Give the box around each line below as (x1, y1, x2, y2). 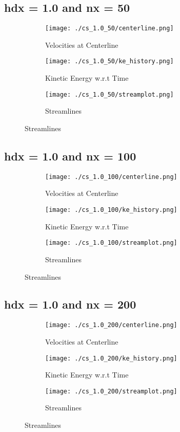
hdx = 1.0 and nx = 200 (4, 296, 136, 312)
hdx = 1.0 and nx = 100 (4, 148, 136, 164)
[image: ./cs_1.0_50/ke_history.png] (45, 58, 174, 65)
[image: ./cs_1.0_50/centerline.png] (45, 25, 174, 32)
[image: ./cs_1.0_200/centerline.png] (45, 321, 177, 329)
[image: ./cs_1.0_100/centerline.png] (45, 173, 177, 181)
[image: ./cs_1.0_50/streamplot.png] (45, 91, 174, 98)
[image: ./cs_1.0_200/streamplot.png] (45, 387, 177, 395)
